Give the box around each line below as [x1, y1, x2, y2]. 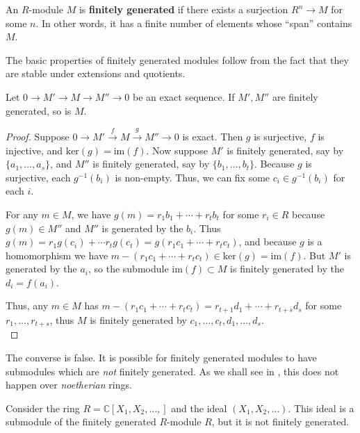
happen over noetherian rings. [6, 377, 132, 392]
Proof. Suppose [6, 129, 69, 143]
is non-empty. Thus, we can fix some [115, 170, 270, 184]
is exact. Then [182, 129, 243, 143]
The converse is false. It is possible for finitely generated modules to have [6, 350, 317, 364]
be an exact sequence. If [132, 89, 235, 104]
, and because [238, 234, 297, 249]
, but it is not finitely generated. [211, 414, 350, 429]
